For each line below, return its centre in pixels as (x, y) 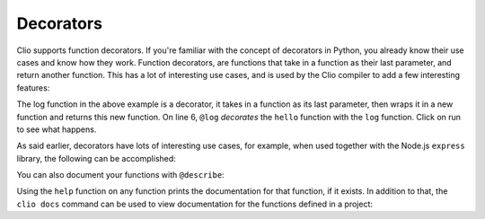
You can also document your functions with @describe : (120, 175)
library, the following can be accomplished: (97, 158)
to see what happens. (57, 129)
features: (33, 88)
